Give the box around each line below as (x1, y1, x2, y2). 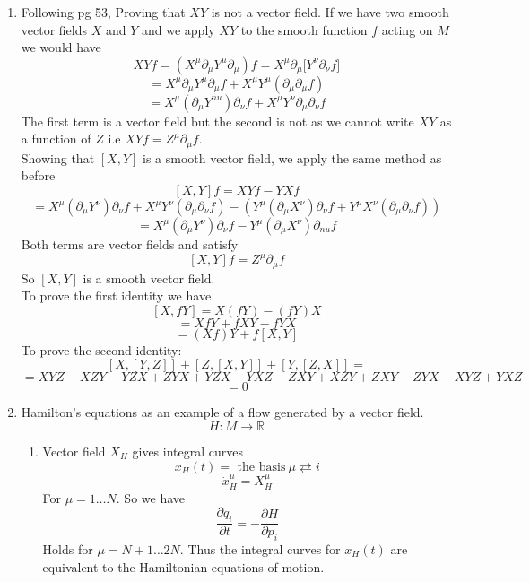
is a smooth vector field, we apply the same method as (143, 148, 442, 167)
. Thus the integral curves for (179, 539, 341, 558)
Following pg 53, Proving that (21, 3, 186, 21)
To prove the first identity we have (21, 286, 212, 305)
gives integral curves (132, 441, 243, 460)
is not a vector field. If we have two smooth (211, 3, 449, 21)
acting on (381, 20, 433, 39)
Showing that (21, 148, 95, 167)
